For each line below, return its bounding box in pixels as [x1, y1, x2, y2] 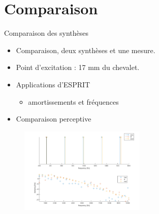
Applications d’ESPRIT [16, 79, 90, 89]
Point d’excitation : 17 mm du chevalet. [16, 62, 140, 73]
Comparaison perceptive [16, 113, 91, 124]
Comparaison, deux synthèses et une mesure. [16, 44, 155, 55]
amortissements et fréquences [28, 96, 119, 107]
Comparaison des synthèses [4, 28, 89, 38]
